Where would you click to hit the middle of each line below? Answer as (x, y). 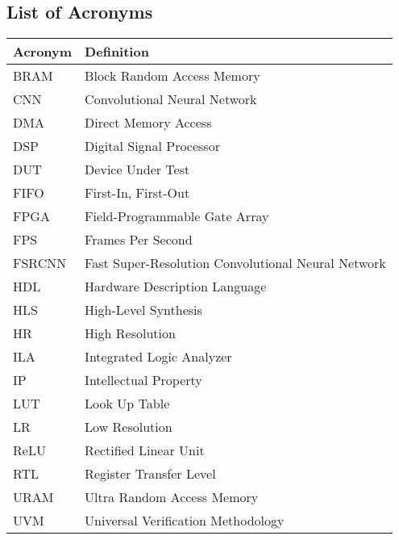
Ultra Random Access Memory (172, 497)
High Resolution (130, 333)
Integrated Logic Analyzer (158, 357)
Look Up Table (127, 404)
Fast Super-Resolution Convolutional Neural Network (235, 263)
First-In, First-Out (137, 193)
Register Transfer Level (150, 474)
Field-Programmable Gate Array (177, 216)
